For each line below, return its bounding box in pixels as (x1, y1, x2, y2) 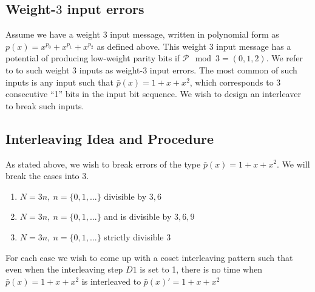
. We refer (266, 52, 303, 64)
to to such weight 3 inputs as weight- (5, 63, 143, 76)
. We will (277, 157, 310, 170)
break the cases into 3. (5, 169, 89, 182)
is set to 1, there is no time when (140, 263, 262, 276)
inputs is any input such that (5, 75, 113, 88)
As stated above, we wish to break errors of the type (5, 157, 201, 170)
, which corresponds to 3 (189, 75, 281, 88)
